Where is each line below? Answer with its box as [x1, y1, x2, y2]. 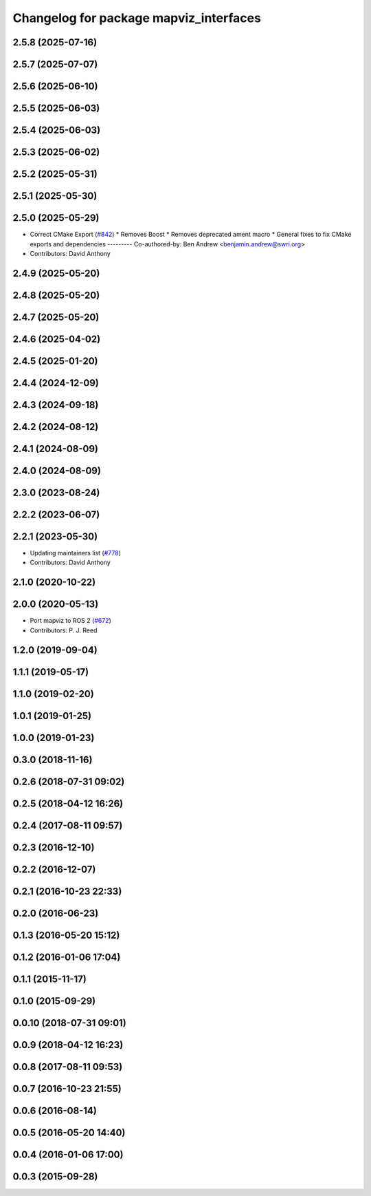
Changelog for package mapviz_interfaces [12, 10, 261, 25]
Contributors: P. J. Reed [30, 626, 98, 634]
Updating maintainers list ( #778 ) [30, 549, 122, 557]
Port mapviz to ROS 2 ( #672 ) [30, 617, 111, 625]
